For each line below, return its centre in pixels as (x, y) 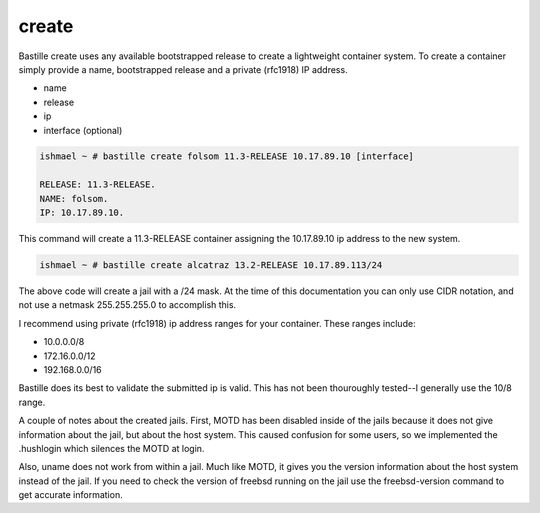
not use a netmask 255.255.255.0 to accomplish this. (127, 305)
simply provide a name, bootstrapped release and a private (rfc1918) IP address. (183, 69)
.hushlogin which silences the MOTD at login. (111, 448)
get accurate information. (71, 495)
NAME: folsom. (74, 198)
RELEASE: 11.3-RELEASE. (98, 184)
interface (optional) (83, 130)
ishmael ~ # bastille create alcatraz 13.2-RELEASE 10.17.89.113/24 (211, 265)
